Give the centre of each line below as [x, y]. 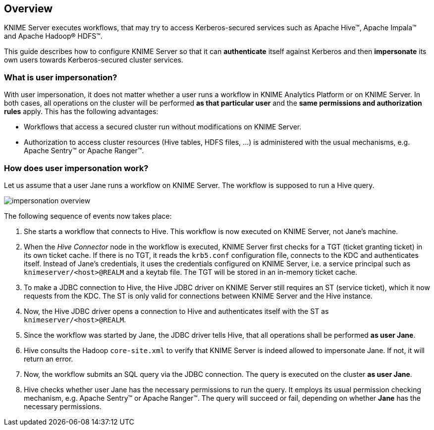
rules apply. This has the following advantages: [81, 112]
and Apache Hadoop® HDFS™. [53, 36]
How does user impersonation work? [76, 168]
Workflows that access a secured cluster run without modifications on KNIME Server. [163, 127]
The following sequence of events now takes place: [88, 216]
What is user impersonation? [61, 77]
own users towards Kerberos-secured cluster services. [94, 60]
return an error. [49, 359]
